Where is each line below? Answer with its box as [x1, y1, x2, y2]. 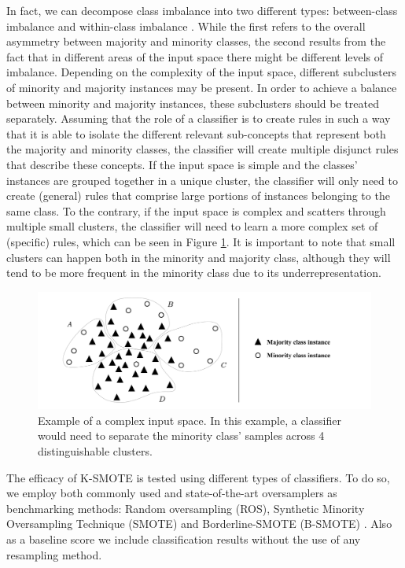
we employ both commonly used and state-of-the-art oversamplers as [6, 485, 337, 501]
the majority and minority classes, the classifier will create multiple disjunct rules [6, 141, 399, 157]
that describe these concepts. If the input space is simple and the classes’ [6, 156, 358, 172]
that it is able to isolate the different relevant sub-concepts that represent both [6, 125, 386, 142]
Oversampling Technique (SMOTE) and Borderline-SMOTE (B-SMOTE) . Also [6, 515, 392, 532]
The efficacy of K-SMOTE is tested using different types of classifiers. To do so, [6, 469, 390, 485]
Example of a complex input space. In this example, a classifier [38, 411, 341, 428]
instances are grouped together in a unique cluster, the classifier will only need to [6, 172, 398, 188]
